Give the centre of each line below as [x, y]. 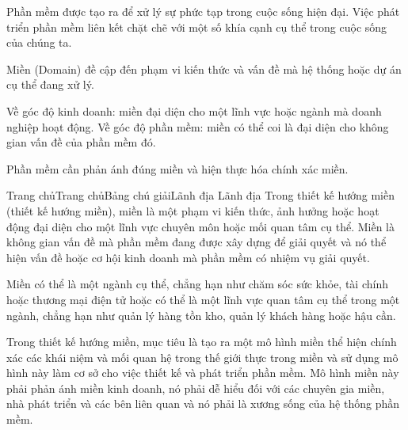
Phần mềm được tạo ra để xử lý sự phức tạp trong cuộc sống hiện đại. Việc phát [203, 11]
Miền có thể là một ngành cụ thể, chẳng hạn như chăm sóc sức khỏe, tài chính [197, 284]
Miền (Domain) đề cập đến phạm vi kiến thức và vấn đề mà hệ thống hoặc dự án [204, 68]
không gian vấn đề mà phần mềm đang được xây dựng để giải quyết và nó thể [196, 242]
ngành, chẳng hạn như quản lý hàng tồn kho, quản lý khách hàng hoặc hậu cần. [201, 315]
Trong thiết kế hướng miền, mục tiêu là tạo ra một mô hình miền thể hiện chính [202, 342]
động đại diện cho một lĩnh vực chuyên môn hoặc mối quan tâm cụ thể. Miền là [200, 226]
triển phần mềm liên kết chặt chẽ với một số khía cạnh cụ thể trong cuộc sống [197, 27]
